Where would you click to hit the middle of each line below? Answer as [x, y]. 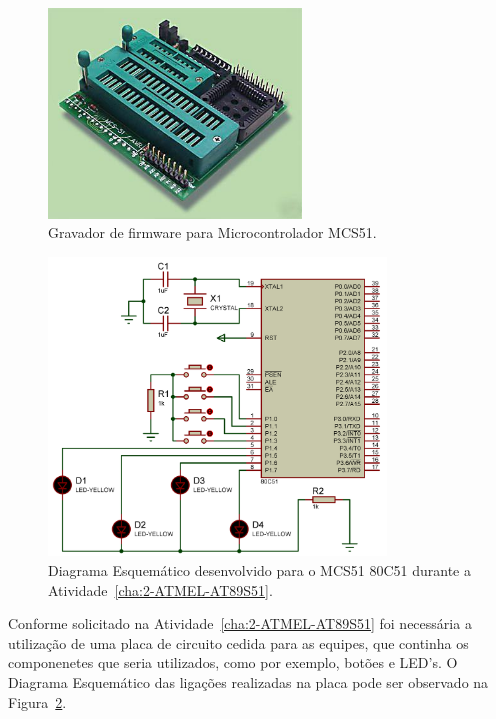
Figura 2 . [37, 701]
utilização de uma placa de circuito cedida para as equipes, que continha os [238, 642]
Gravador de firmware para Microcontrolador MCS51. [212, 232]
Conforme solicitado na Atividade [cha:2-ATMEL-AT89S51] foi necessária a [240, 623]
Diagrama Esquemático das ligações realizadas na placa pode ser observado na [248, 682]
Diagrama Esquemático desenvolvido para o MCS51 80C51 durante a [259, 570]
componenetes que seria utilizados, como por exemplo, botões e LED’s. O [233, 662]
